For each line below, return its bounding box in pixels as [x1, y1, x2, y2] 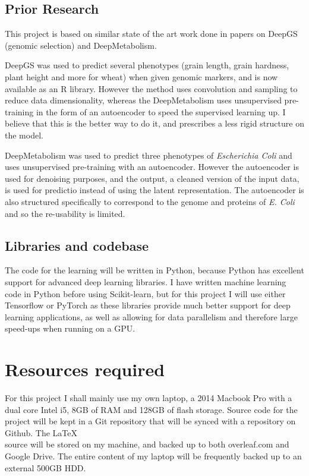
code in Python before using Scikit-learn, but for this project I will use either [5, 287, 286, 300]
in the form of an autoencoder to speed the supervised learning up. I [36, 105, 286, 118]
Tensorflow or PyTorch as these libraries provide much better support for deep [5, 299, 291, 311]
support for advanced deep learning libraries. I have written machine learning [5, 275, 286, 288]
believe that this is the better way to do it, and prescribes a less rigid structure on [5, 117, 304, 130]
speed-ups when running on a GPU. [5, 322, 135, 335]
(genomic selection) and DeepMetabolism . [5, 39, 157, 51]
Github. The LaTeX [5, 426, 78, 439]
